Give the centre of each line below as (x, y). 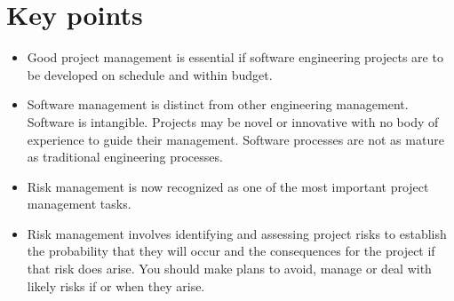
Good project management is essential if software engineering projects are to (235, 57)
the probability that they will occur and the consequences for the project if (231, 251)
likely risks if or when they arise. (116, 285)
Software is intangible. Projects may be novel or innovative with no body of (233, 121)
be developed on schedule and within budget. (150, 74)
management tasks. (79, 204)
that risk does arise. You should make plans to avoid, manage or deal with (229, 269)
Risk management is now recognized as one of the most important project (228, 186)
